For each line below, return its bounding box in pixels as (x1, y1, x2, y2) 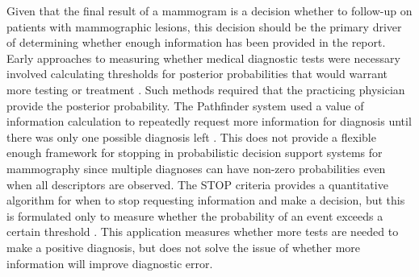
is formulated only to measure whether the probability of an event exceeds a (6, 207, 383, 224)
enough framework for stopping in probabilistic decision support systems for (6, 144, 383, 161)
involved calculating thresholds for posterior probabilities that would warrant (6, 65, 388, 82)
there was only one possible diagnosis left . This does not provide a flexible (6, 128, 376, 145)
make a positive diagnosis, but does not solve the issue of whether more (6, 238, 361, 255)
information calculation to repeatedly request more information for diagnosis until (6, 113, 412, 130)
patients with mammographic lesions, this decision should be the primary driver (6, 18, 402, 35)
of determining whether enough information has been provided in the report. (6, 34, 386, 51)
